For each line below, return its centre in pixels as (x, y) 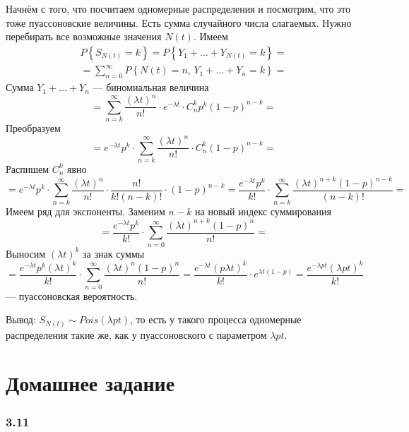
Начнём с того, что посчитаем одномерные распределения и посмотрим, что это (178, 8)
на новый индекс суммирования (263, 211)
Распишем (28, 168)
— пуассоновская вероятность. (72, 295)
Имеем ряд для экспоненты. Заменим (85, 211)
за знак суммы (114, 253)
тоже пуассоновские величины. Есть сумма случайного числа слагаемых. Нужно (179, 22)
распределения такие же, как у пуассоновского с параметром (136, 334)
